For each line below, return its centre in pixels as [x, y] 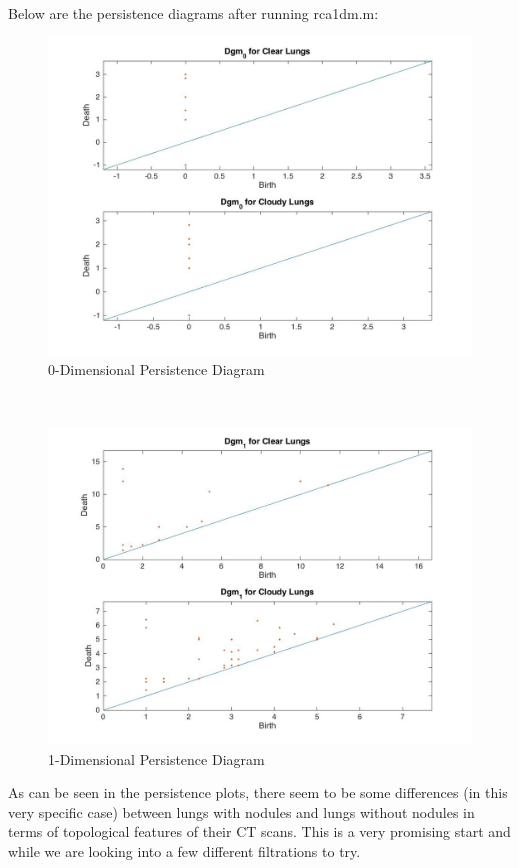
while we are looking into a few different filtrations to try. [184, 850]
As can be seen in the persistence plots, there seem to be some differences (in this [258, 792]
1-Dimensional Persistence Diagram [156, 758]
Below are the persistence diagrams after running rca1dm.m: [193, 12]
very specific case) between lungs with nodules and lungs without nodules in [241, 811]
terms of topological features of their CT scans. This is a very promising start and [259, 831]
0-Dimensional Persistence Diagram [156, 368]
